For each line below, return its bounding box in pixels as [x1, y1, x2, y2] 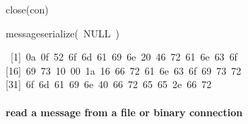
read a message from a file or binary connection [6, 104, 243, 119]
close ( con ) [6, 2, 49, 16]
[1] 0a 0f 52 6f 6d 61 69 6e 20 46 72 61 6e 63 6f [11, 49, 237, 64]
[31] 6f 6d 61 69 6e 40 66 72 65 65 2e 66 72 [6, 77, 212, 92]
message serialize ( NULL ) [6, 25, 119, 40]
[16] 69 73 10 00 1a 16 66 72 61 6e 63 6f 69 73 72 [6, 63, 242, 77]
